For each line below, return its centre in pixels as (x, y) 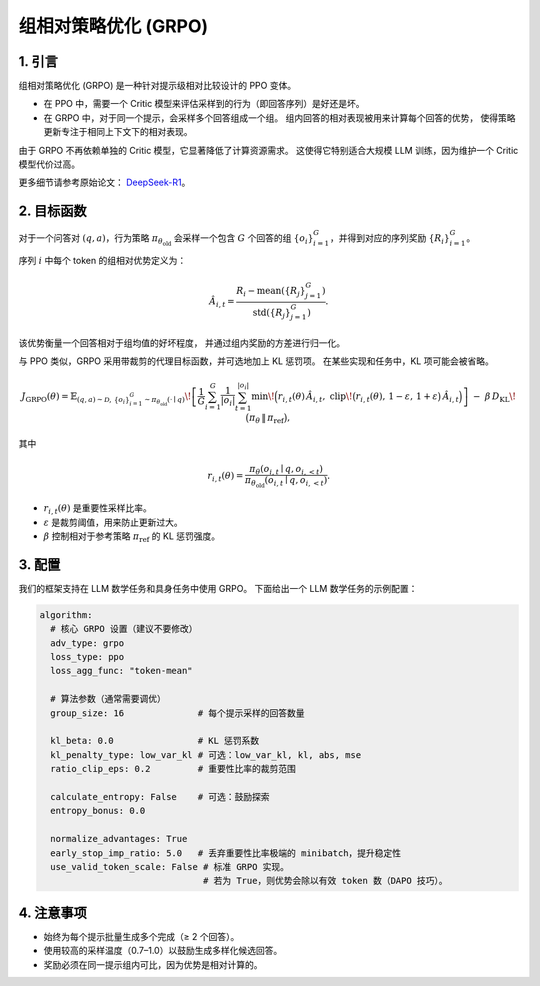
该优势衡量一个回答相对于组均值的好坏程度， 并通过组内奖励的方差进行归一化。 (181, 343)
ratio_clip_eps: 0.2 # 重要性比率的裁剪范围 (173, 769)
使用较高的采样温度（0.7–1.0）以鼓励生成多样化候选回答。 (163, 951)
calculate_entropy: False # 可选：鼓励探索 (160, 796)
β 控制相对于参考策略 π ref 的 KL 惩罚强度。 (132, 537)
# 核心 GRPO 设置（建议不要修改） (124, 629)
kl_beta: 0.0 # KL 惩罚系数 (155, 741)
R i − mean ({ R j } (271, 292)
